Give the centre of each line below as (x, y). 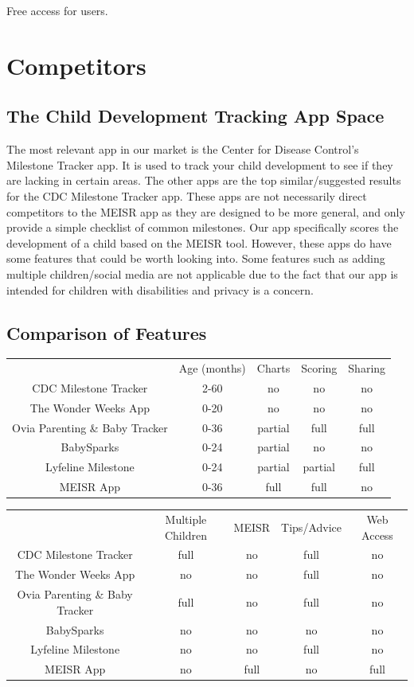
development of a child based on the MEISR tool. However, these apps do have (199, 242)
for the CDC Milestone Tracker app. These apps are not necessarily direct (187, 195)
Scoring (319, 368)
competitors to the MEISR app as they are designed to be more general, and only (206, 211)
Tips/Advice (311, 527)
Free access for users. (57, 10)
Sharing (367, 368)
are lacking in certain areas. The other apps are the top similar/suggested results (204, 180)
